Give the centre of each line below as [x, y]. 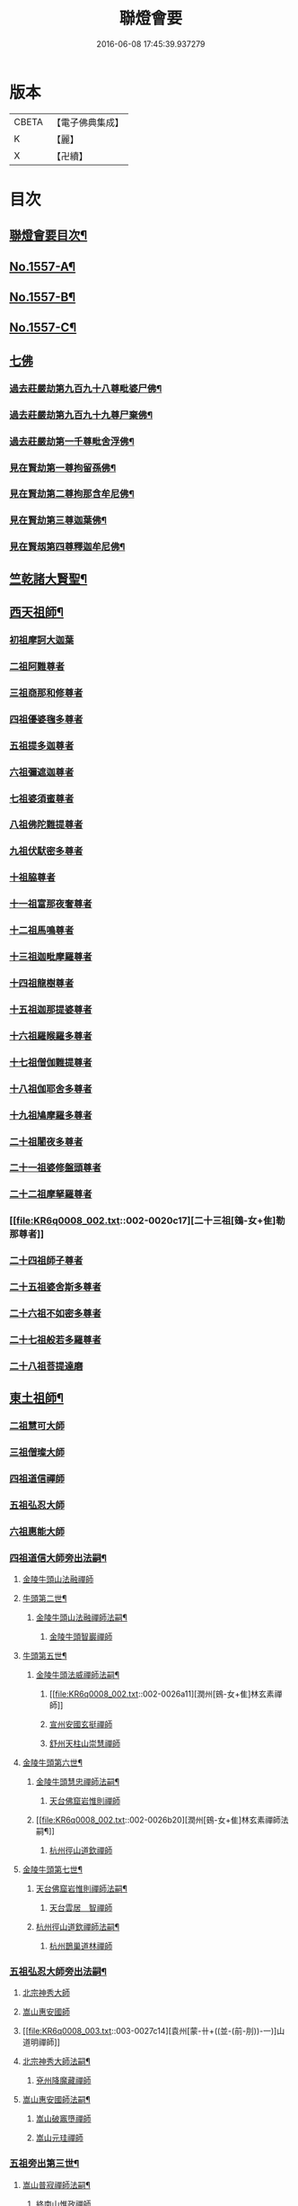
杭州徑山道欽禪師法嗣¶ [78, 1927]
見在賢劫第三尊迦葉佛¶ [58, 520]
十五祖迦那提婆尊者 [51, 1009]
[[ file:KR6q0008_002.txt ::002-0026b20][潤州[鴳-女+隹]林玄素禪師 [158, 1820]
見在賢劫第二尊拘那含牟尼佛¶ [72, 494]
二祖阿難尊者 [37, 666]
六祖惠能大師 [37, 1531]
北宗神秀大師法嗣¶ [57, 2061]
